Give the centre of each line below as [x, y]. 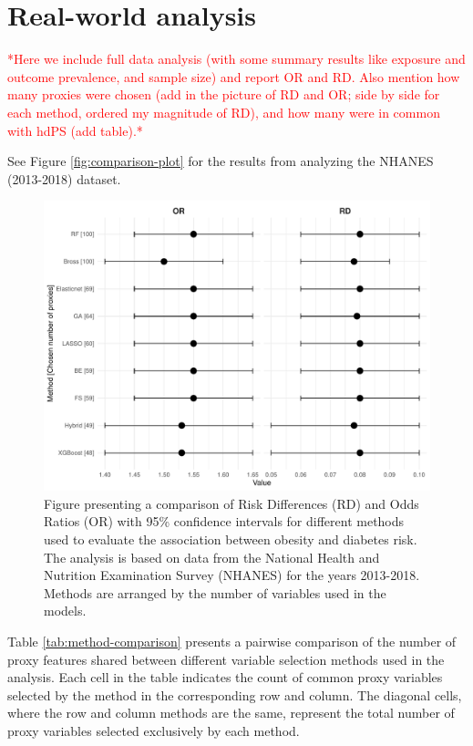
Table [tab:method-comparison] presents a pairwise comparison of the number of [232, 642]
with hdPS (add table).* [75, 130]
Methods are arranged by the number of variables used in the [215, 592]
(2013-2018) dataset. [64, 178]
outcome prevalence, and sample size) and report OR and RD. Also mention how [234, 76]
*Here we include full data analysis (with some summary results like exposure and [236, 59]
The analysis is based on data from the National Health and [212, 557]
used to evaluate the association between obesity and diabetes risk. [231, 539]
